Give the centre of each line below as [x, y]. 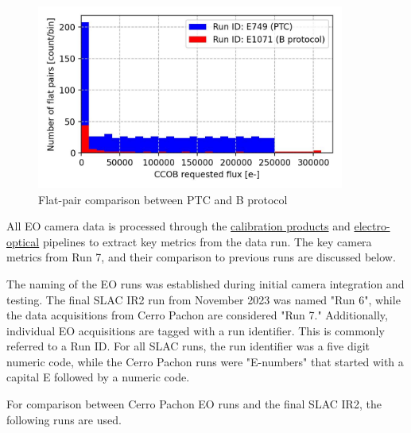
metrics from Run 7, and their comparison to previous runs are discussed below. [201, 257]
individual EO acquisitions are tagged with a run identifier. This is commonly [196, 330]
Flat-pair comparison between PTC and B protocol [163, 199]
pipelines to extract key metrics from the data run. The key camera [207, 241]
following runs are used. [64, 419]
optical [23, 241]
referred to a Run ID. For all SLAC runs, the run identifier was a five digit [188, 346]
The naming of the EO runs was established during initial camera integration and [205, 283]
